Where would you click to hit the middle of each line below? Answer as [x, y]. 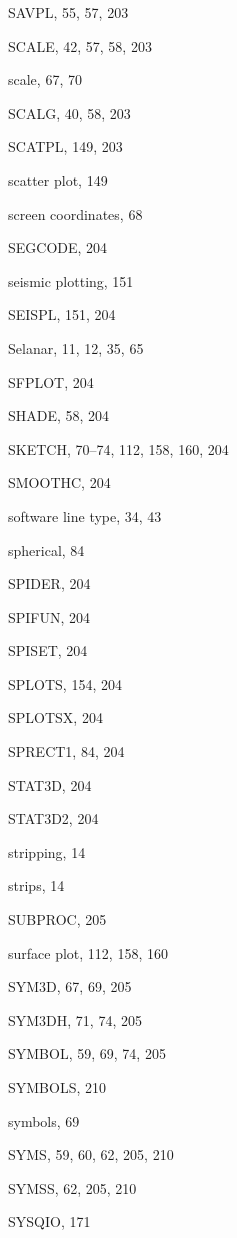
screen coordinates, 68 [75, 213]
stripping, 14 [47, 851]
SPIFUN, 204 [49, 616]
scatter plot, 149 [58, 179]
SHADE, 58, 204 [59, 415]
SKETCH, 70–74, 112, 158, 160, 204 [118, 448]
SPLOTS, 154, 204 [65, 683]
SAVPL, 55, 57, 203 [68, 12]
